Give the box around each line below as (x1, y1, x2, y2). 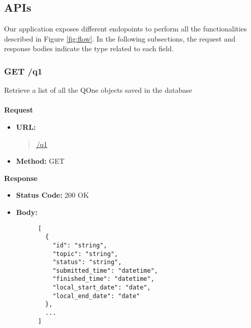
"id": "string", (52, 241, 107, 249)
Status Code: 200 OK (16, 190, 89, 200)
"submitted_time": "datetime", (52, 267, 158, 274)
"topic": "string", (52, 250, 118, 258)
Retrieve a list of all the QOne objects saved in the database (4, 85, 192, 95)
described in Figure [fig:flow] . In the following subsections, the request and (4, 33, 236, 44)
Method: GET (16, 156, 65, 166)
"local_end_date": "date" (52, 292, 140, 300)
